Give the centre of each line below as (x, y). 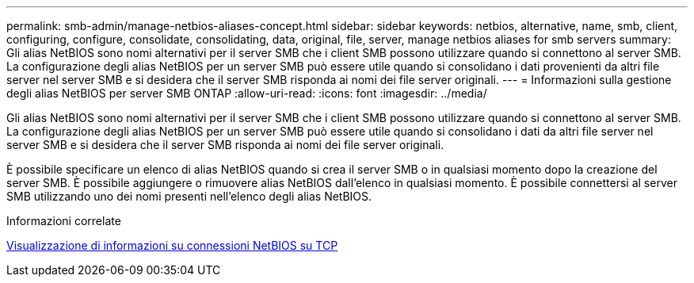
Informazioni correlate (64, 221)
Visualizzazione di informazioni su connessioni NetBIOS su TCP (172, 245)
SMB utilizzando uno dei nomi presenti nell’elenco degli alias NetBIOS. (189, 196)
